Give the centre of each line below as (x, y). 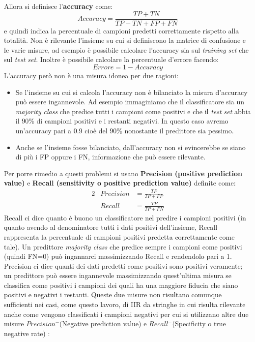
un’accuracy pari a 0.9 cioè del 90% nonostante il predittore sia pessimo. (125, 130)
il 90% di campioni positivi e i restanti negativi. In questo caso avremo (122, 121)
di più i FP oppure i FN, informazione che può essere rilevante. (111, 157)
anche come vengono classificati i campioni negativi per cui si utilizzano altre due (126, 314)
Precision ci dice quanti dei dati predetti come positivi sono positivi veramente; (123, 265)
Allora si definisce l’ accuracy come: (58, 6)
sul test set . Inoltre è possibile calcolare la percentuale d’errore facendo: (111, 59)
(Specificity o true (199, 324)
